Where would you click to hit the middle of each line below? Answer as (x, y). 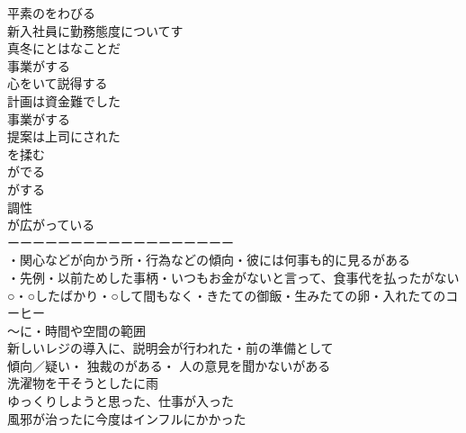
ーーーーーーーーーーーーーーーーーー (121, 242)
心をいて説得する (58, 83)
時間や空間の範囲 (95, 330)
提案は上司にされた (64, 136)
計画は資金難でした (64, 100)
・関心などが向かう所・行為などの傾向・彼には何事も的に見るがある (209, 260)
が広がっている (51, 225)
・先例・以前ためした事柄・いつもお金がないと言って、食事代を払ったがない (233, 277)
